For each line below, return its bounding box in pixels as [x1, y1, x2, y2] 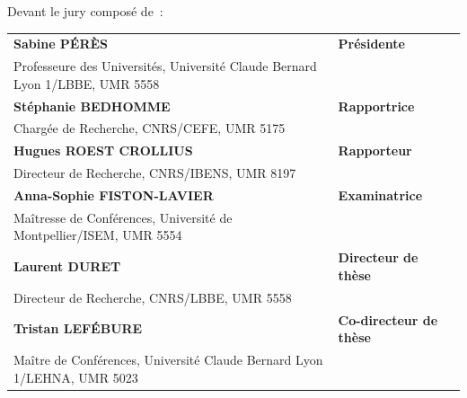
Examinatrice [338, 186, 423, 204]
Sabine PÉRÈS [13, 34, 109, 53]
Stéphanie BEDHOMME [13, 96, 171, 115]
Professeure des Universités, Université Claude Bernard [13, 57, 317, 75]
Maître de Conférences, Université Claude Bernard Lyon [13, 350, 323, 368]
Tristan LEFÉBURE [13, 319, 143, 338]
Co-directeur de [338, 310, 438, 329]
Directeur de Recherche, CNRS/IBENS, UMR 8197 [13, 164, 296, 182]
